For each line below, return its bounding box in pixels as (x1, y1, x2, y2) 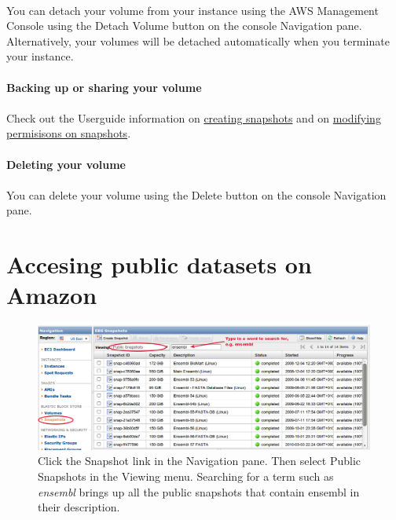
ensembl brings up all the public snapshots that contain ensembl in (38, 483, 360, 500)
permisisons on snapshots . (6, 125, 131, 141)
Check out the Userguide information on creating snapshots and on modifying (6, 109, 381, 126)
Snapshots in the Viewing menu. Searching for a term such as (38, 467, 334, 484)
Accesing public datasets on (6, 248, 312, 280)
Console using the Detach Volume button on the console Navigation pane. (6, 17, 362, 34)
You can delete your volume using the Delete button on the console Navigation (6, 186, 387, 203)
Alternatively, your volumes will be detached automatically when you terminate (6, 32, 390, 49)
